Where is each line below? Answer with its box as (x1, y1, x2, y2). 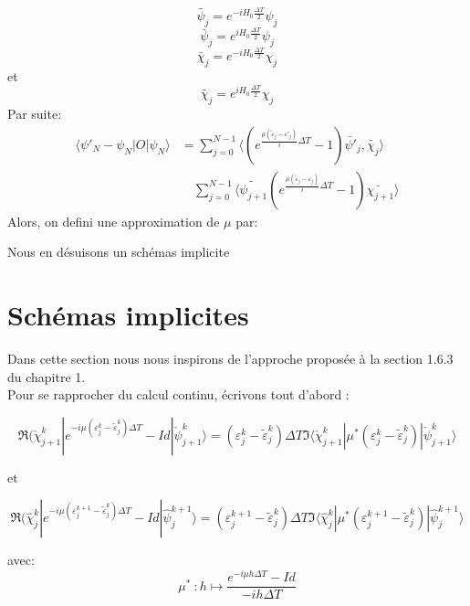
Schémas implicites (7, 296, 249, 334)
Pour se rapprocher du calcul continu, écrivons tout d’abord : (7, 385, 350, 404)
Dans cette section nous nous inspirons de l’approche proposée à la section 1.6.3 (7, 349, 454, 368)
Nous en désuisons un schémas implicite (7, 242, 230, 261)
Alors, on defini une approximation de (7, 211, 220, 230)
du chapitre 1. (7, 367, 86, 386)
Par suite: (7, 104, 62, 123)
